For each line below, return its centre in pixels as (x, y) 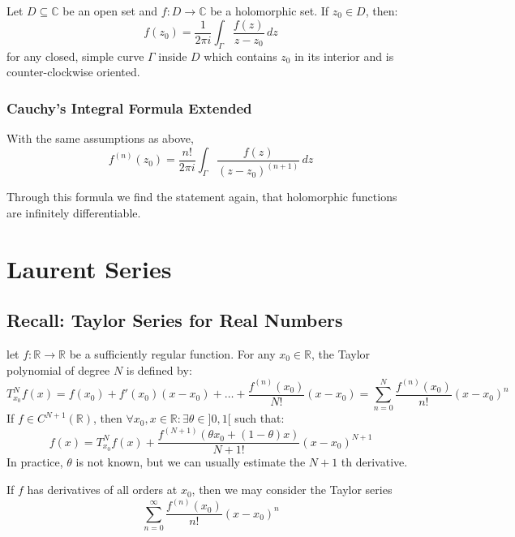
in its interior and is (344, 56)
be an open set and (110, 11)
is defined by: (159, 369)
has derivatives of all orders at (102, 490)
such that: (260, 418)
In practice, (35, 462)
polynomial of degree (58, 369)
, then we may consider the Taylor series (292, 490)
